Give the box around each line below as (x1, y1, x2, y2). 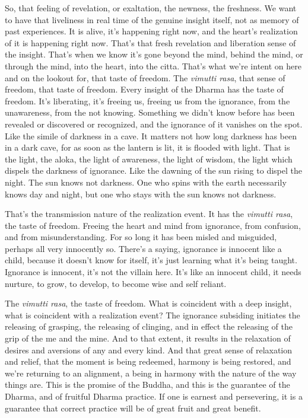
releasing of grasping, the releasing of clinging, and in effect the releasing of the (5, 320, 293, 333)
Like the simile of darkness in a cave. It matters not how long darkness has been (5, 129, 297, 142)
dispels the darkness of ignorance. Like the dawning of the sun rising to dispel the (5, 164, 302, 177)
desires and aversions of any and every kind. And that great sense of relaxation (5, 343, 293, 356)
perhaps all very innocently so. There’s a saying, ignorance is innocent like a (5, 242, 282, 254)
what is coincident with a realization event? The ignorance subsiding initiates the (5, 308, 300, 321)
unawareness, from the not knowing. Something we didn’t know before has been (5, 106, 295, 119)
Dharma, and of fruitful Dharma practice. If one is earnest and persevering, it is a (5, 390, 303, 402)
